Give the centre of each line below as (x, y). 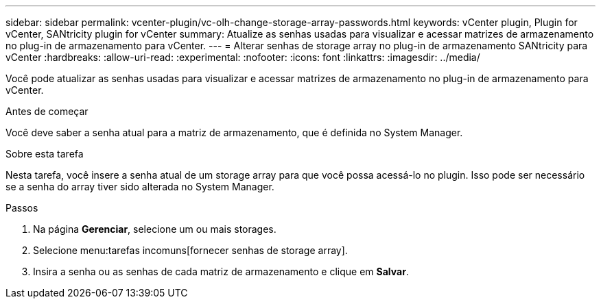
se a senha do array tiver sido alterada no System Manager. (140, 187)
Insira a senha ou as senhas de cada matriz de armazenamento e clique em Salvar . (221, 271)
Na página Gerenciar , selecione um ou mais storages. (155, 229)
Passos (22, 208)
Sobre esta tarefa (45, 154)
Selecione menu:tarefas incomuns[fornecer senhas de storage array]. (190, 250)
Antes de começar (47, 111)
